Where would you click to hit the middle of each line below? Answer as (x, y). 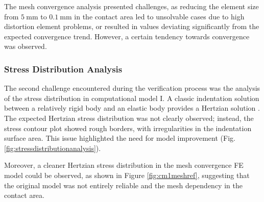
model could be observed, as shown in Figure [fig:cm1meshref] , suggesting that (127, 175)
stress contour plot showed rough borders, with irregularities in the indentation (128, 128)
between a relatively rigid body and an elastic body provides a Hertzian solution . (132, 108)
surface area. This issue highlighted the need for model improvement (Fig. (120, 138)
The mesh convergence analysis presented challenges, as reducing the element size (131, 6)
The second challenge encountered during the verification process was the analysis (132, 88)
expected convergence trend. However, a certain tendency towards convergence (127, 36)
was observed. (26, 46)
